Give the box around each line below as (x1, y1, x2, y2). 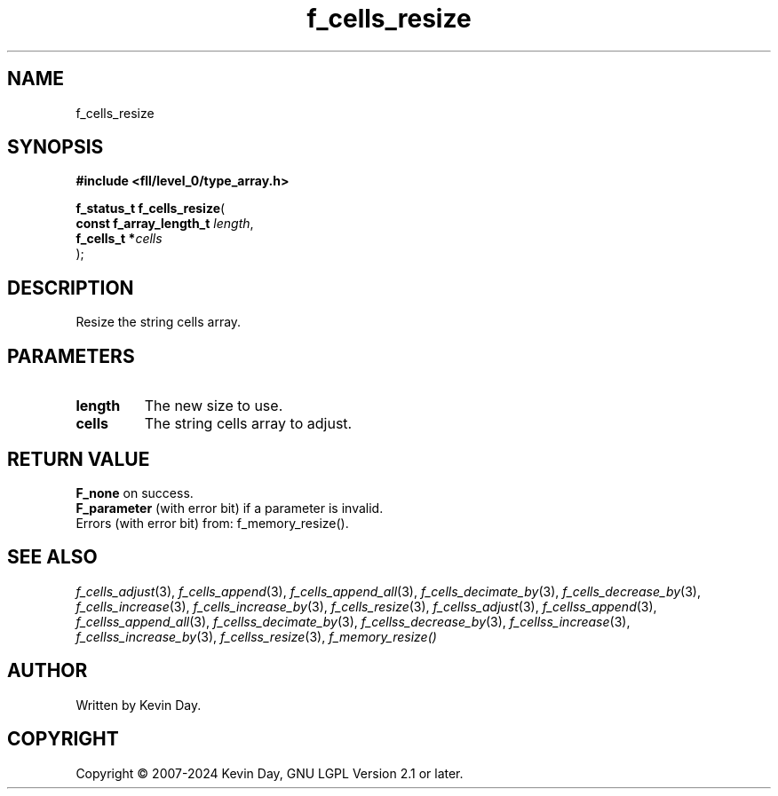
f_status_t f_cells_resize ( (75, 201, 226, 217)
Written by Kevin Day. (75, 697, 202, 713)
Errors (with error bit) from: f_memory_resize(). (75, 515, 349, 531)
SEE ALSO (7, 546, 98, 569)
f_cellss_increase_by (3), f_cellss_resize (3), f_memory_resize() (75, 628, 437, 644)
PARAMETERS (7, 344, 135, 367)
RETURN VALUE (7, 447, 150, 470)
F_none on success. (75, 485, 194, 500)
